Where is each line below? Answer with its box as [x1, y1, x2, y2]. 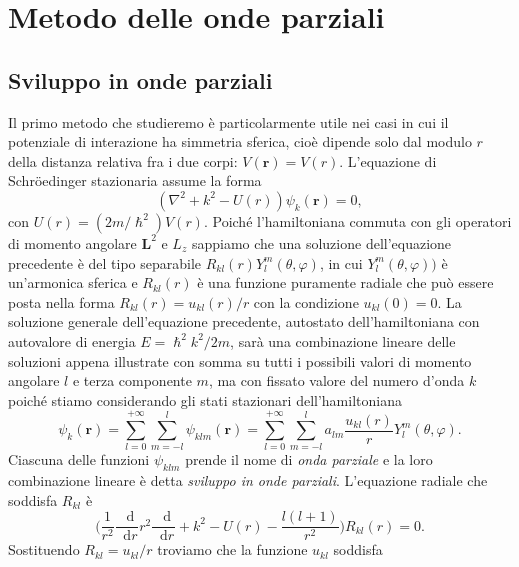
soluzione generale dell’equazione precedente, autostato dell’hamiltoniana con [8, 311, 480, 332]
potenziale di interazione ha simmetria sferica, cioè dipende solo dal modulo [8, 131, 472, 152]
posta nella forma [8, 291, 115, 312]
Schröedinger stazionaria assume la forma [8, 170, 262, 191]
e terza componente [72, 370, 192, 391]
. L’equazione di [339, 150, 437, 171]
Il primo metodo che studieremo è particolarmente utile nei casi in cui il [8, 111, 449, 132]
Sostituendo [8, 539, 80, 560]
